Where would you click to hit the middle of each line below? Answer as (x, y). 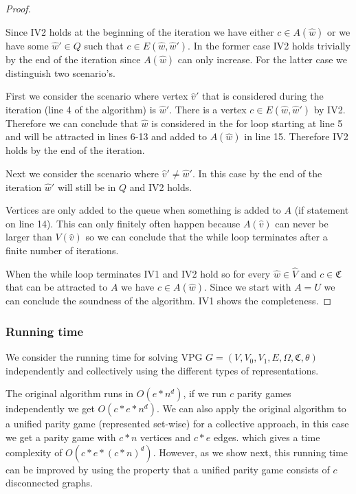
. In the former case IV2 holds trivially (269, 45)
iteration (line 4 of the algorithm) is (81, 109)
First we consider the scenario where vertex (97, 96)
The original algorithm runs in (70, 393)
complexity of (34, 452)
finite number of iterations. (62, 250)
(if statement (322, 210)
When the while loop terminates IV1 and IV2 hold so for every (138, 273)
